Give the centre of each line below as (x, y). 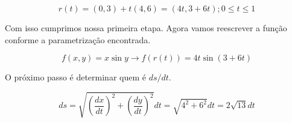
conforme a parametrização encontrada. (78, 39)
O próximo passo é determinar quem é (75, 77)
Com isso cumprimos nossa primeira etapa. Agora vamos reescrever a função (146, 28)
